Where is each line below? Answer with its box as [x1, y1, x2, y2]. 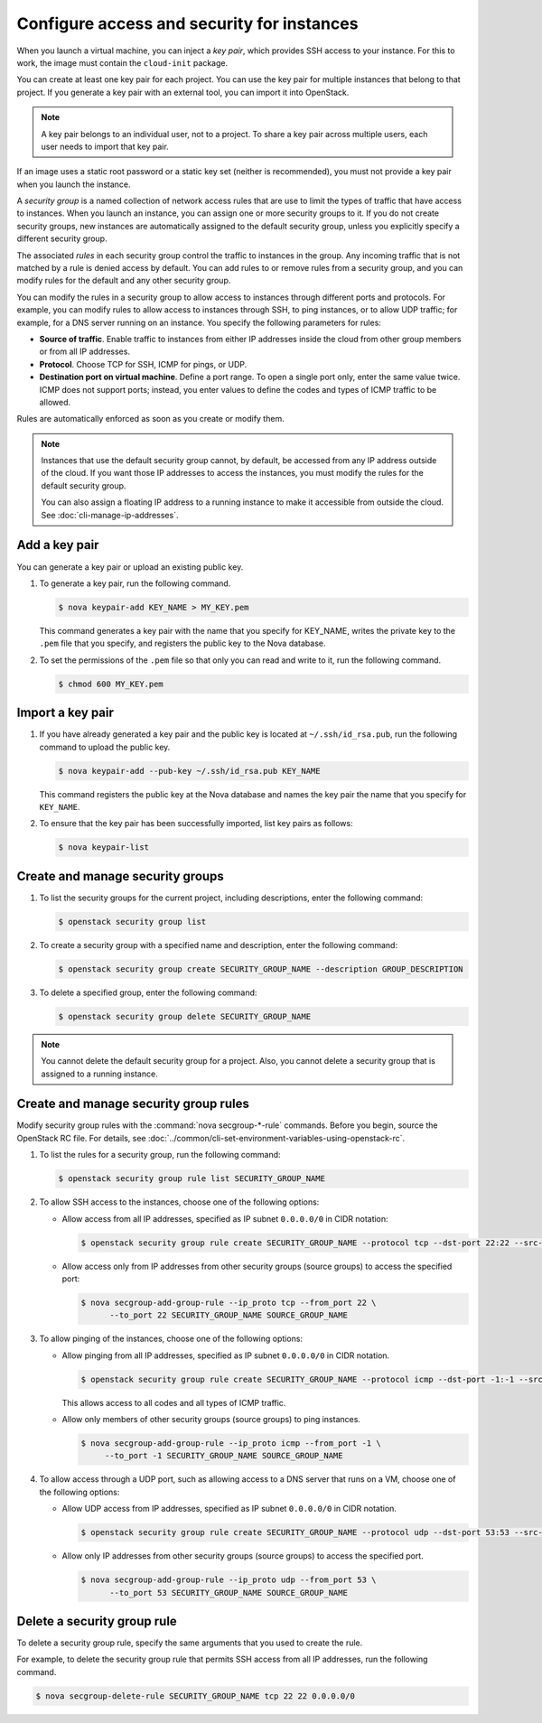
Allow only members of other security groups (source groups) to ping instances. [61, 1414, 361, 1425]
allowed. [39, 396, 71, 407]
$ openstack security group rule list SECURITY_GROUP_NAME [58, 1174, 325, 1184]
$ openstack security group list [58, 917, 207, 927]
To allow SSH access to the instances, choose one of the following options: [39, 1197, 320, 1207]
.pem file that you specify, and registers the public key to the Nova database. [39, 638, 326, 649]
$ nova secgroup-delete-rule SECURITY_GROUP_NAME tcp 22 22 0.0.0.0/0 [35, 1690, 356, 1701]
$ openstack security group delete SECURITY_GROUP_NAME [58, 1011, 312, 1021]
